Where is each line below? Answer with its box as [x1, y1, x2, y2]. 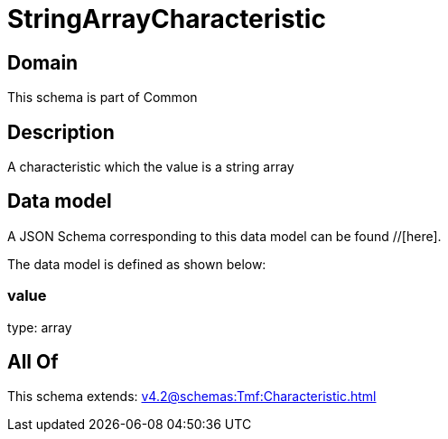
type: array [7, 319, 72, 335]
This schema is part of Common [7, 89, 198, 106]
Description [7, 120, 115, 144]
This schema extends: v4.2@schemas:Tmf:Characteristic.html [7, 388, 377, 405]
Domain [7, 51, 79, 74]
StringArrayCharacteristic [7, 4, 326, 34]
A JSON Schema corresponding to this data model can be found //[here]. [7, 228, 442, 244]
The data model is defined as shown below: [7, 256, 266, 272]
